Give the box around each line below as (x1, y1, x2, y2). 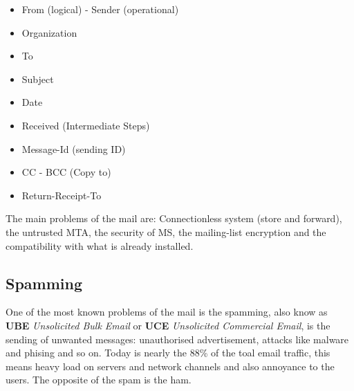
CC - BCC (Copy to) (21, 165, 111, 179)
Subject (21, 71, 54, 86)
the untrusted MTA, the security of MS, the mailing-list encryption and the (6, 224, 326, 239)
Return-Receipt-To (21, 188, 102, 202)
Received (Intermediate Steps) (21, 118, 150, 132)
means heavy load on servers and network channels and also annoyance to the (6, 358, 335, 373)
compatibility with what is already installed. (6, 238, 194, 253)
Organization (21, 25, 77, 39)
